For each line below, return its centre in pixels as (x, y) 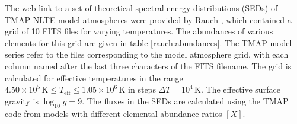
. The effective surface (241, 89)
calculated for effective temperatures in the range (94, 77)
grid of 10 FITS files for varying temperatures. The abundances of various (139, 31)
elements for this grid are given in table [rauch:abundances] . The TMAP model (148, 42)
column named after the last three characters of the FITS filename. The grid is (148, 66)
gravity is (22, 101)
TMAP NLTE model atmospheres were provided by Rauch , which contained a (148, 19)
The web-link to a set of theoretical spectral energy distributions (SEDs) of (141, 8)
